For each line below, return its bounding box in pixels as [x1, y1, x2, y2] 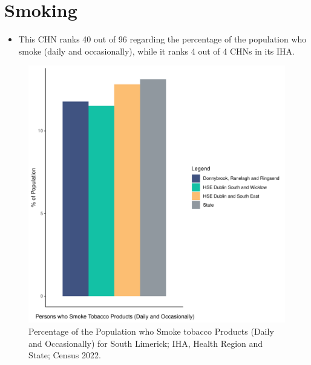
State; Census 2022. [28, 349, 101, 361]
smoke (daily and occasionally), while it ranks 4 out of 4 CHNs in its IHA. [18, 44, 295, 57]
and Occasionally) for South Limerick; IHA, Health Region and [28, 337, 263, 349]
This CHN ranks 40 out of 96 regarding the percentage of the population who [18, 33, 307, 45]
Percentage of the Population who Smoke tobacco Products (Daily [28, 324, 274, 337]
